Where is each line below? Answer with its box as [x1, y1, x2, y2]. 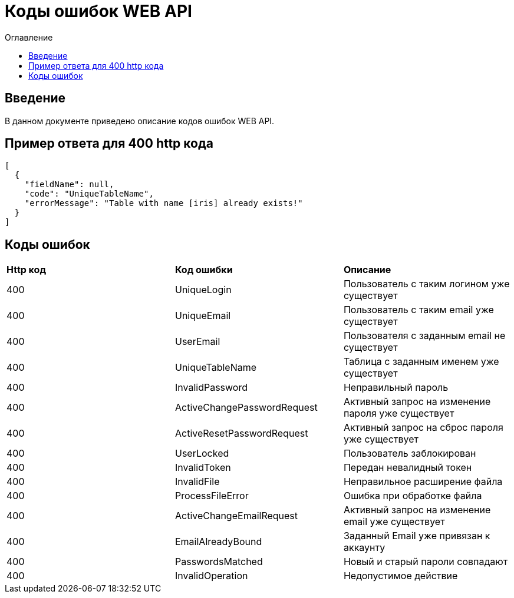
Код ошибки [174, 264, 233, 276]
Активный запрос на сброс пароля [343, 421, 503, 434]
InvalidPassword [174, 381, 248, 394]
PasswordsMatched [174, 556, 263, 568]
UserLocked [174, 447, 229, 460]
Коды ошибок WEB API [5, 1, 192, 21]
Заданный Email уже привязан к [343, 530, 490, 542]
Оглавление [5, 32, 53, 42]
